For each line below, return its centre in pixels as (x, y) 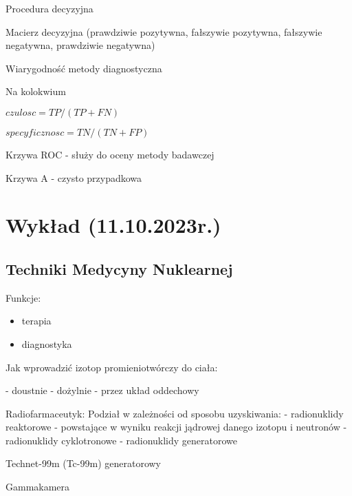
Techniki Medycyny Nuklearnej (119, 268)
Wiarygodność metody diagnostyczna (84, 68)
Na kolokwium (36, 91)
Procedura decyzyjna (49, 8)
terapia (36, 321)
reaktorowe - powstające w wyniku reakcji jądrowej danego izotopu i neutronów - (176, 427)
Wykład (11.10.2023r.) (113, 225)
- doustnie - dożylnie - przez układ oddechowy (102, 390)
